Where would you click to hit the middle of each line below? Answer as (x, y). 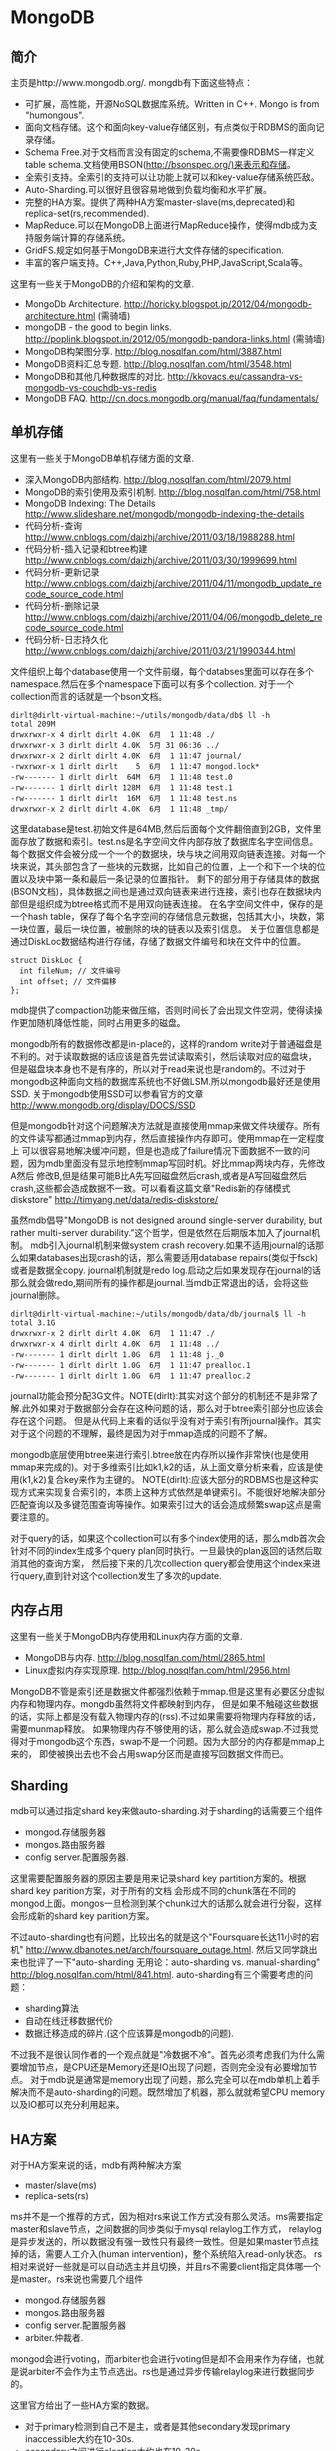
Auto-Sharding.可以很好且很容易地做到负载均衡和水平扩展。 (148, 189)
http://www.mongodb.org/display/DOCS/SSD (103, 1105)
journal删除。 (38, 1295)
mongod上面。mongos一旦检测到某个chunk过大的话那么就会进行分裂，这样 (166, 1903)
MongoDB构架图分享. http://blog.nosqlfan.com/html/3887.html (153, 351)
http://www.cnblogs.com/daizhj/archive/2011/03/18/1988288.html (159, 537)
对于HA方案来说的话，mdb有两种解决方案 (96, 2165)
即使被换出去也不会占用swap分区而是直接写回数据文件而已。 (164, 1753)
